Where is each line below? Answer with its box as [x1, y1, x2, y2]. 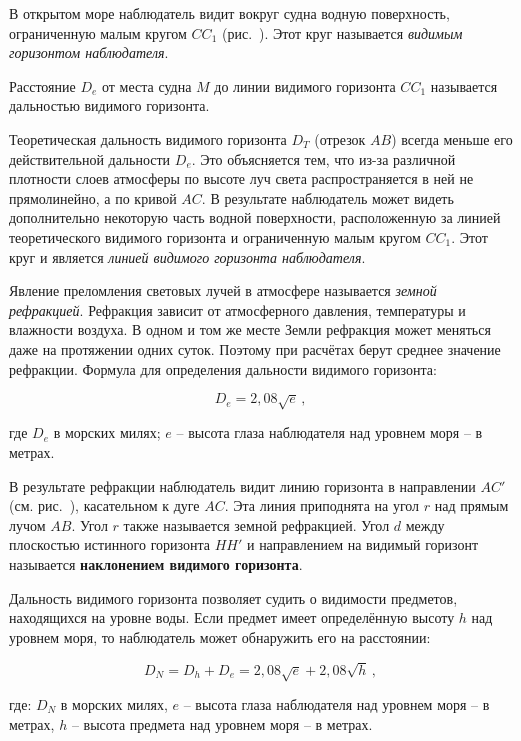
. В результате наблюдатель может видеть [201, 187, 454, 208]
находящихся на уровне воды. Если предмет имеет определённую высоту [9, 607, 455, 628]
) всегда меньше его [391, 128, 513, 149]
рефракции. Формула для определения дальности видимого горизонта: [9, 358, 437, 379]
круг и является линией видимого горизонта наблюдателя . [9, 246, 366, 267]
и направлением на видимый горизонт [246, 534, 479, 555]
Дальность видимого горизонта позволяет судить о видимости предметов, [9, 587, 458, 608]
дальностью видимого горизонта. [9, 95, 210, 116]
